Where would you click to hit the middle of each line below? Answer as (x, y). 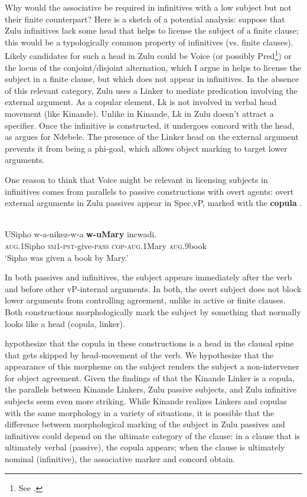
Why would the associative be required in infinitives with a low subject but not (148, 7)
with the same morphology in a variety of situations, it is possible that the (140, 412)
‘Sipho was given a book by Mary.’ (67, 257)
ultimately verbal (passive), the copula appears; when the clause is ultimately (145, 447)
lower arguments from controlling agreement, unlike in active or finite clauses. (145, 300)
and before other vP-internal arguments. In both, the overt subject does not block (153, 288)
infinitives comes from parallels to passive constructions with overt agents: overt (149, 191)
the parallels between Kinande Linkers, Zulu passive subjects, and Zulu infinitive (151, 389)
